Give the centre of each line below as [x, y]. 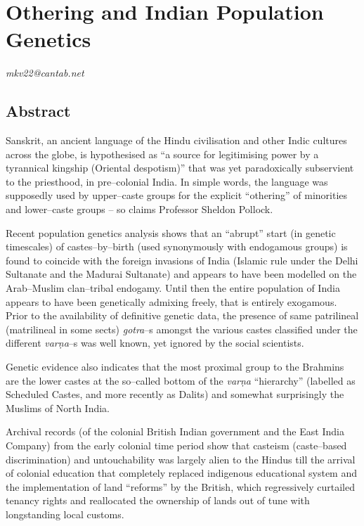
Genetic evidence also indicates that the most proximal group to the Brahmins [175, 367]
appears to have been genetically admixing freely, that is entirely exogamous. [171, 301]
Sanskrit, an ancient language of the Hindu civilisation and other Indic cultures [176, 140]
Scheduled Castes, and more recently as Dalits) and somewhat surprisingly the [175, 394]
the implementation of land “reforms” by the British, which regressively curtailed [180, 486]
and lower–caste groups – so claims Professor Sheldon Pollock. [139, 209]
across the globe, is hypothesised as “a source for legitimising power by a [162, 154]
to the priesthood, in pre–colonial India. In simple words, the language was [167, 181]
